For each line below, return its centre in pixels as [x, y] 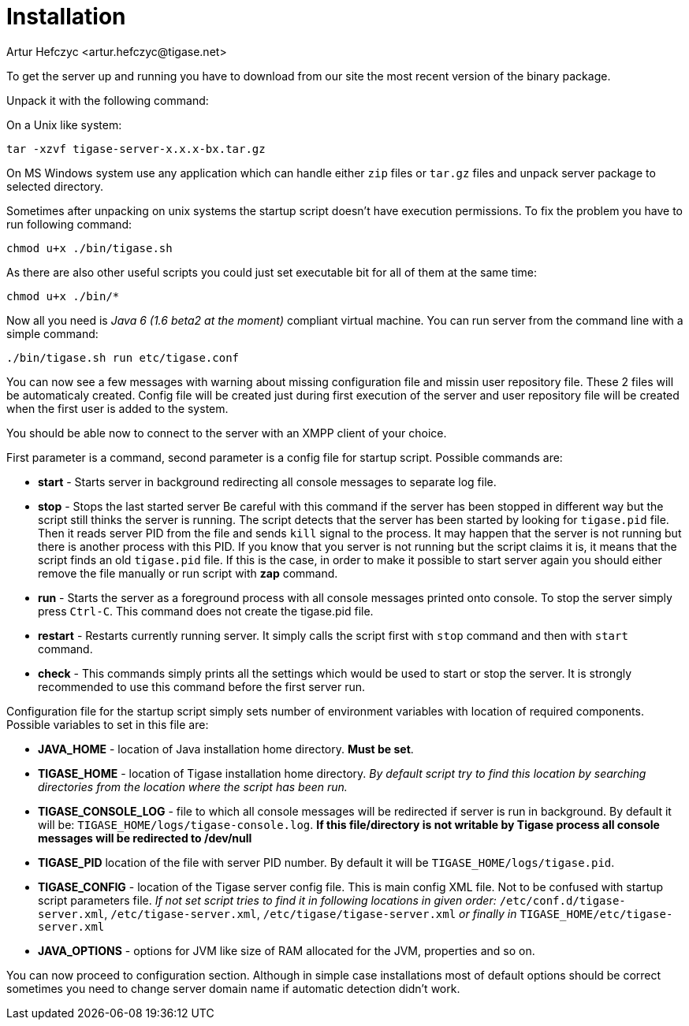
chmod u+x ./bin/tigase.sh [89, 248]
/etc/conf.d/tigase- [562, 900]
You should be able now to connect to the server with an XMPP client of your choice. [227, 433]
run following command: [69, 224]
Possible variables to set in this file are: [108, 724]
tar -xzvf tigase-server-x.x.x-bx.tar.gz [136, 149]
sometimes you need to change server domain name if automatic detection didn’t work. [233, 988]
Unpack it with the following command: [108, 100]
